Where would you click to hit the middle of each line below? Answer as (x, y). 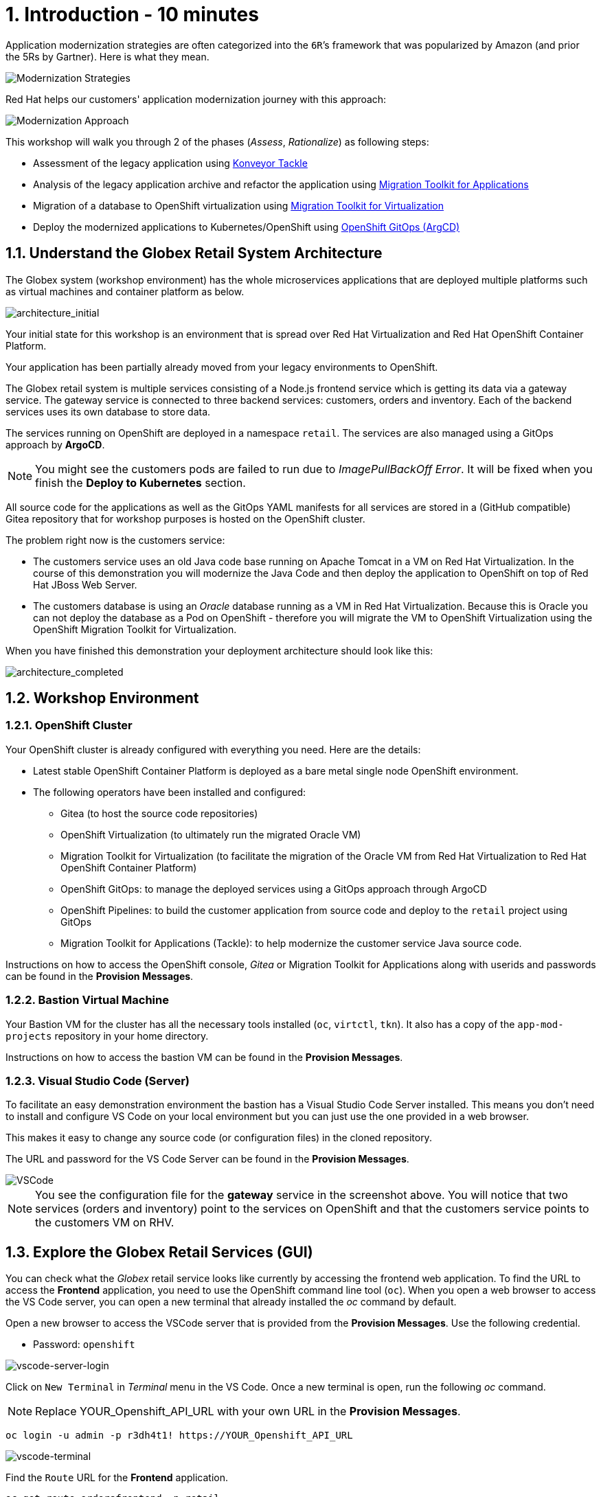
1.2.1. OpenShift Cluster (69, 725)
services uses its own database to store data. (108, 411)
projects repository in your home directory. (107, 1036)
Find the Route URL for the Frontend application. (117, 1478)
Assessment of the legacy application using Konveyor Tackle (170, 163)
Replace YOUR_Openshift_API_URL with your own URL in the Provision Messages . (248, 1412)
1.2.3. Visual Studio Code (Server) (98, 1081)
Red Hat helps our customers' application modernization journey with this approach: (196, 99)
